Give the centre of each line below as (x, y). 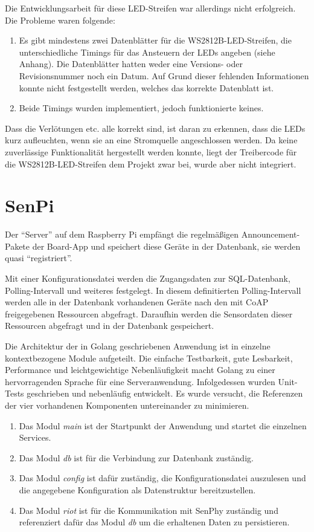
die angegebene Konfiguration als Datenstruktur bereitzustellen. (137, 489)
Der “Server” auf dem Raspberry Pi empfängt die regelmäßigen (122, 234)
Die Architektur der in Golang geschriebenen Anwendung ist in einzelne (138, 346)
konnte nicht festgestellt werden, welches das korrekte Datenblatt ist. (146, 87)
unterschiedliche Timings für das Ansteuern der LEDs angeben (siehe (147, 52)
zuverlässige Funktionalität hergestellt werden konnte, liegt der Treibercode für (151, 151)
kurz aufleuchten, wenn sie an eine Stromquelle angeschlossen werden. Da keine (151, 140)
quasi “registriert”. (39, 258)
